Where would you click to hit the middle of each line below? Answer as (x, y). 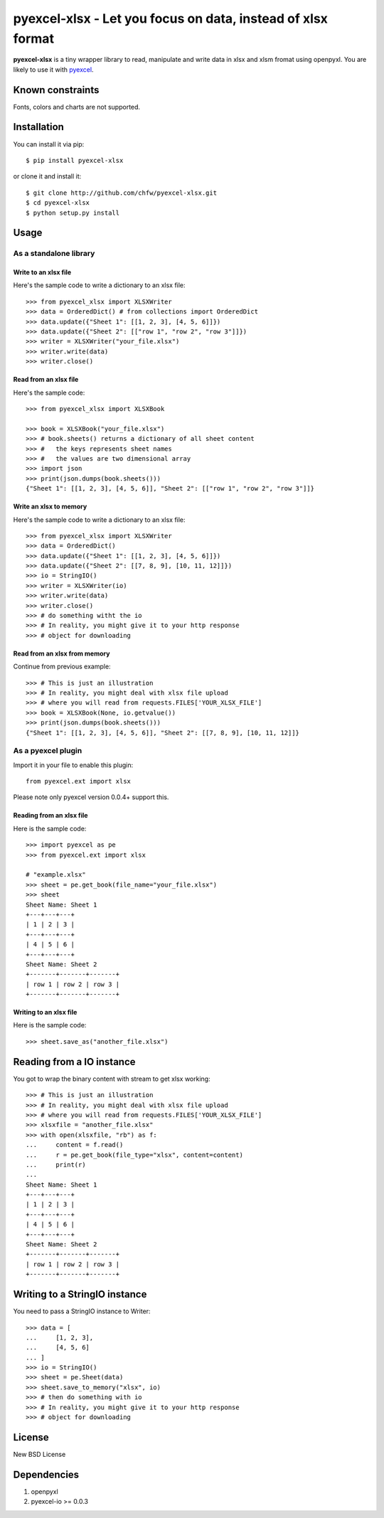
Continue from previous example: (62, 667)
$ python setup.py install (73, 213)
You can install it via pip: (49, 144)
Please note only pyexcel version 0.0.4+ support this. (91, 797)
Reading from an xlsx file (50, 816)
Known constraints (56, 90)
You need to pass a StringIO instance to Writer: (82, 1311)
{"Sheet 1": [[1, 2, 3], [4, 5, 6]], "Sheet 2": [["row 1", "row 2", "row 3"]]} (170, 488)
